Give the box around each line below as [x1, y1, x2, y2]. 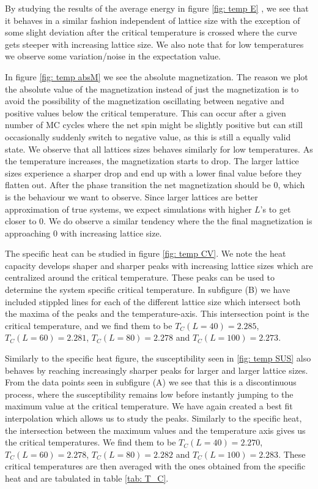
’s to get [260, 202, 291, 215]
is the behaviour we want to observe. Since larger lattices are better [5, 190, 258, 203]
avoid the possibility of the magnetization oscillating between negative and [5, 94, 284, 107]
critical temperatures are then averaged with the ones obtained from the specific [5, 460, 306, 472]
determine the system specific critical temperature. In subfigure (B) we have [5, 283, 290, 296]
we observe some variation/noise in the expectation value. [5, 50, 221, 63]
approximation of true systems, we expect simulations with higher [5, 202, 252, 215]
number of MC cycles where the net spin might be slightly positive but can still [5, 118, 303, 131]
